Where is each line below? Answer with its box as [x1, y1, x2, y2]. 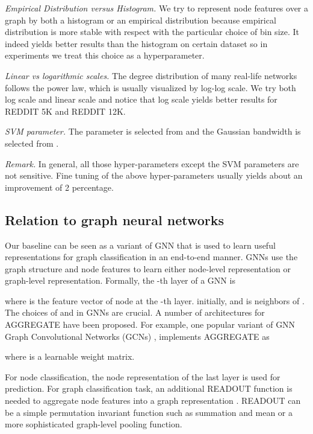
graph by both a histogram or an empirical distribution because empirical [5, 13, 276, 26]
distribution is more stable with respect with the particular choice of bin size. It [5, 25, 300, 38]
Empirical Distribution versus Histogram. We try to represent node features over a [5, 2, 309, 14]
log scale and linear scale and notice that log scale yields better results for [5, 93, 277, 106]
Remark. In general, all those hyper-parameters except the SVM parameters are [5, 157, 299, 170]
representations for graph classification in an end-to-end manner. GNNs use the [5, 251, 298, 263]
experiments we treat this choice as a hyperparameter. [5, 49, 205, 62]
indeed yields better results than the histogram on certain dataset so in [5, 37, 268, 49]
